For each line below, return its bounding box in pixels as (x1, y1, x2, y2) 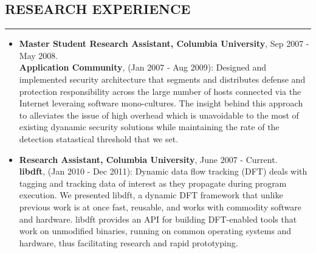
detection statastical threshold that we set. (19, 132, 179, 145)
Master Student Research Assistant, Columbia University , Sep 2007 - (19, 37, 309, 50)
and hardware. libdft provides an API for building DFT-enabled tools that (19, 212, 297, 225)
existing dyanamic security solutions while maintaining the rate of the (19, 120, 280, 133)
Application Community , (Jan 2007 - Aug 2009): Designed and (19, 61, 267, 74)
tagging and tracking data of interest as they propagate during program (19, 176, 287, 189)
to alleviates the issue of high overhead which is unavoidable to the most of (19, 108, 299, 121)
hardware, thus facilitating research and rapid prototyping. (19, 236, 238, 249)
